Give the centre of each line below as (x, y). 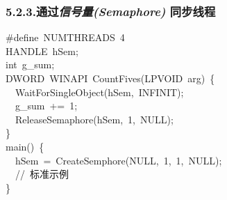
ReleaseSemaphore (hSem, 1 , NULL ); (94, 119)
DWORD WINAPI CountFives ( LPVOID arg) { (110, 78)
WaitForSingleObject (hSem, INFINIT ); (100, 92)
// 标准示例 (42, 174)
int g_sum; (30, 64)
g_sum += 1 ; (46, 106)
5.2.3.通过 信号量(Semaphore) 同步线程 (111, 11)
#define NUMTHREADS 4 (65, 37)
